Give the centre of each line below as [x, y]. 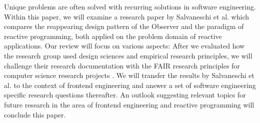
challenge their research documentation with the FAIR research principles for [122, 65]
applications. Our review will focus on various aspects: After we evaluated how [124, 46]
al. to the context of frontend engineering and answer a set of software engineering [130, 85]
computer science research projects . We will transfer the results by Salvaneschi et [129, 75]
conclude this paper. [35, 114]
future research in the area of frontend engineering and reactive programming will [129, 104]
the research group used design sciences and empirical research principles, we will [128, 55]
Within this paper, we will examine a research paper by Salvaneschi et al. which [126, 16]
